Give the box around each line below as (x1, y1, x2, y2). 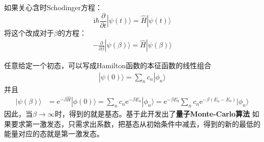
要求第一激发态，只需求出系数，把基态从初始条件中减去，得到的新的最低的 (11, 118, 260, 129)
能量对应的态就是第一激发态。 (4, 128, 104, 139)
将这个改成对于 (4, 27, 54, 38)
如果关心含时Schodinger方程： (4, 2, 102, 12)
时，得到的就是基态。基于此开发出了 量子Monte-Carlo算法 (54, 108, 250, 119)
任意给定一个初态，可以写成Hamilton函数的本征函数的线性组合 (4, 60, 212, 71)
